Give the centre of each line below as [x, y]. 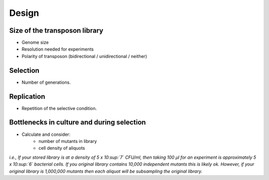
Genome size [35, 43]
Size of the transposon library [56, 30]
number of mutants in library [68, 141]
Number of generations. [46, 82]
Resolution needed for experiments [58, 49]
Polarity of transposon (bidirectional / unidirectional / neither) [84, 56]
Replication [27, 96]
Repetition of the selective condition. [59, 108]
